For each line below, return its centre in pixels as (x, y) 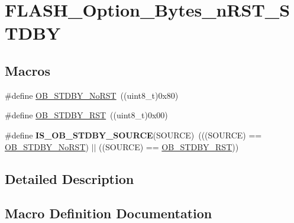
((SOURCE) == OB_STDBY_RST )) (169, 146)
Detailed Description (70, 178)
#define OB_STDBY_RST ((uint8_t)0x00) (86, 115)
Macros (28, 70)
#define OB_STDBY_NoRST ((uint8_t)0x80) (92, 95)
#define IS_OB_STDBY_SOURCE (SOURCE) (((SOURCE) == (133, 135)
